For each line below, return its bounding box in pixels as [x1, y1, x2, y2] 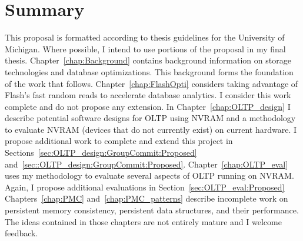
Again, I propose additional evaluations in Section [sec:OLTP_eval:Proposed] [5, 180, 285, 193]
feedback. [5, 227, 38, 239]
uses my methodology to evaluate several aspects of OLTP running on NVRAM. [5, 169, 294, 182]
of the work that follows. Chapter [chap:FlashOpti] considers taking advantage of [5, 77, 298, 89]
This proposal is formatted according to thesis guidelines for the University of [5, 31, 285, 43]
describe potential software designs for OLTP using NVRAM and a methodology [5, 112, 296, 124]
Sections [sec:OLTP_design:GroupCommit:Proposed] [5, 146, 197, 159]
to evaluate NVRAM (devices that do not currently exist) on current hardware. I [5, 123, 297, 135]
